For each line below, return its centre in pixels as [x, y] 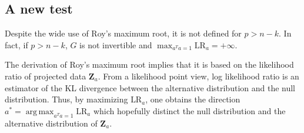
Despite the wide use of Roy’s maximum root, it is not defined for [123, 33]
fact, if [16, 44]
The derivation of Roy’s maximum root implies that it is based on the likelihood [149, 64]
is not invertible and [116, 44]
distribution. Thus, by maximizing [66, 99]
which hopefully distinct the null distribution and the [189, 110]
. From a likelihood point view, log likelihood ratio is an [198, 76]
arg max [40, 112]
